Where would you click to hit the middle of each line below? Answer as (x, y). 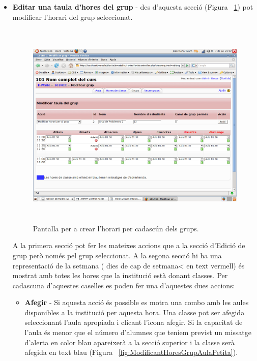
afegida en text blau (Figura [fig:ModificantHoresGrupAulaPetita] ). (131, 352)
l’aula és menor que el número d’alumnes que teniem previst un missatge (138, 332)
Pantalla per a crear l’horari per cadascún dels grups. (116, 228)
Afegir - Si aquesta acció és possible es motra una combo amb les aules (137, 302)
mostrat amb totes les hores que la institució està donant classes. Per (120, 275)
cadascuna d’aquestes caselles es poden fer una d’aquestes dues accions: (124, 285)
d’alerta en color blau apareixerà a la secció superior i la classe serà (130, 342)
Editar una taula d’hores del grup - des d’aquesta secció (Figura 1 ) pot (133, 7)
